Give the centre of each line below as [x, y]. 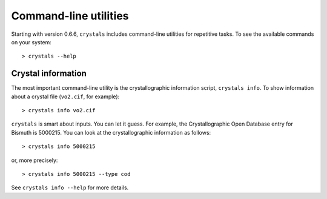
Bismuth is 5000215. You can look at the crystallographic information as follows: [111, 132]
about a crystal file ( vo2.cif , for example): [65, 96]
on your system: [31, 42]
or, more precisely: [35, 160]
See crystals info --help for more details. [70, 187]
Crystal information [49, 74]
